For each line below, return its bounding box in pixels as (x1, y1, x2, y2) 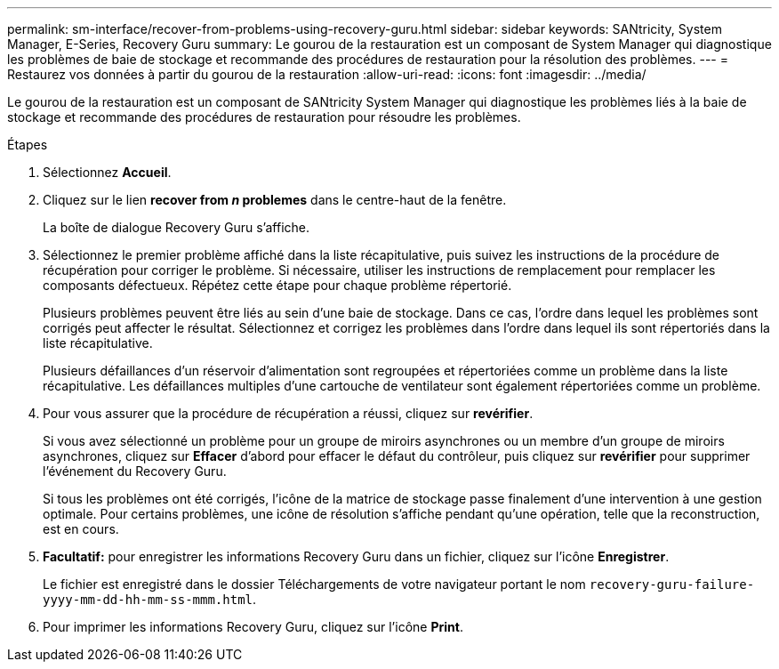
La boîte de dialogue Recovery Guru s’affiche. (43, 220, 309, 235)
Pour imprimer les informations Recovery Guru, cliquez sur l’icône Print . (43, 619, 463, 634)
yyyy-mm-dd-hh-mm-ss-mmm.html (43, 592, 253, 607)
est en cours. (43, 521, 119, 536)
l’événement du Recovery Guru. (43, 463, 227, 479)
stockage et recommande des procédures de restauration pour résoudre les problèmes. (7, 109, 521, 125)
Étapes (7, 137, 48, 152)
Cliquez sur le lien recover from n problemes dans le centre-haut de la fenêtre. (43, 192, 507, 207)
